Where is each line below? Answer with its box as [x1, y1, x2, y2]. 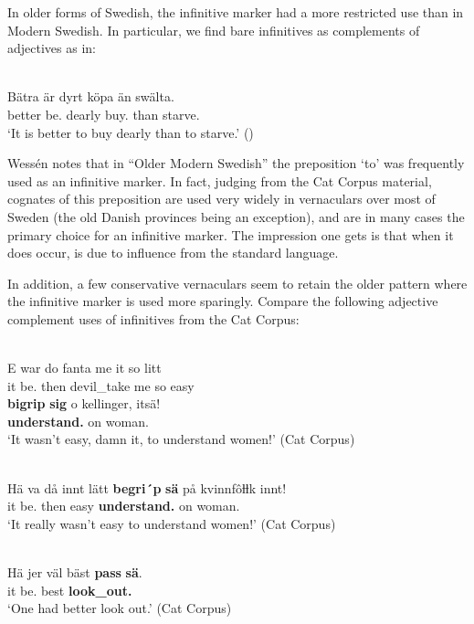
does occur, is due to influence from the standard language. [7, 243, 339, 262]
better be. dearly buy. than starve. [7, 104, 200, 123]
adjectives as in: [7, 38, 96, 58]
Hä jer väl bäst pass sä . [7, 563, 142, 582]
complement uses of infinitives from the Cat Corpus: [7, 309, 300, 328]
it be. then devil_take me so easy [7, 375, 195, 395]
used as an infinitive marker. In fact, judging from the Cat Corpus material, [7, 171, 432, 190]
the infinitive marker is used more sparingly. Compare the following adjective [7, 291, 438, 311]
